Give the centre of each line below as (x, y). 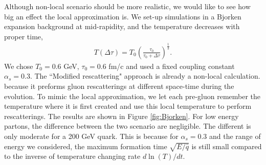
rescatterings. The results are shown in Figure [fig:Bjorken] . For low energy (121, 116)
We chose (19, 66)
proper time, (24, 36)
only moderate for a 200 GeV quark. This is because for (91, 136)
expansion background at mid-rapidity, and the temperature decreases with (122, 26)
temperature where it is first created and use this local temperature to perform (128, 106)
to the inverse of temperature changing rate (72, 156)
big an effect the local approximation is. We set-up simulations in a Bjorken (123, 16)
